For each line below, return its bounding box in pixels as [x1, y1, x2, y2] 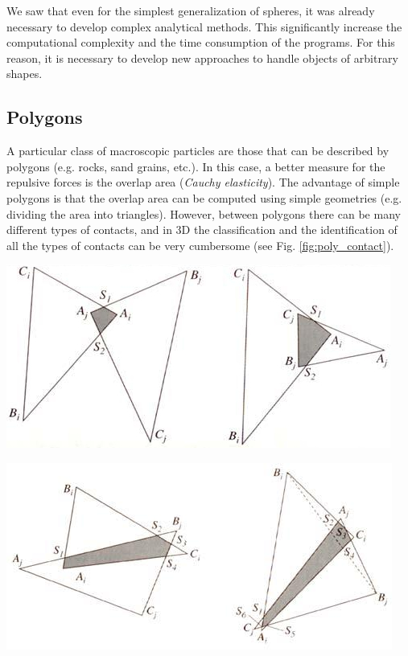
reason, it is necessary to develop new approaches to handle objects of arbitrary [6, 49, 398, 66]
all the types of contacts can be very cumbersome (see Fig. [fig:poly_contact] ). [6, 236, 394, 253]
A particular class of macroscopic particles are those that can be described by [6, 142, 389, 159]
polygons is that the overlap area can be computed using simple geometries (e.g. [6, 189, 402, 206]
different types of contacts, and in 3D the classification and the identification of [6, 221, 398, 238]
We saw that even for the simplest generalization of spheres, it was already [6, 2, 375, 18]
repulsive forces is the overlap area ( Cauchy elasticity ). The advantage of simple [6, 174, 400, 191]
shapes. [6, 65, 43, 82]
